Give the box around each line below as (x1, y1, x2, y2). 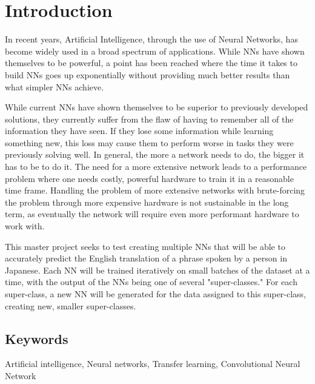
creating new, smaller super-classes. (5, 299, 136, 312)
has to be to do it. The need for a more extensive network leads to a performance (5, 160, 307, 173)
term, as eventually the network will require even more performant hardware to (5, 207, 299, 220)
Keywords (5, 329, 68, 348)
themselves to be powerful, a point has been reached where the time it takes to (5, 56, 297, 69)
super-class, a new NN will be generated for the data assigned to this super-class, (5, 288, 307, 300)
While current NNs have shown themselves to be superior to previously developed (5, 101, 308, 113)
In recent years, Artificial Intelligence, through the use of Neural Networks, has (5, 33, 298, 45)
